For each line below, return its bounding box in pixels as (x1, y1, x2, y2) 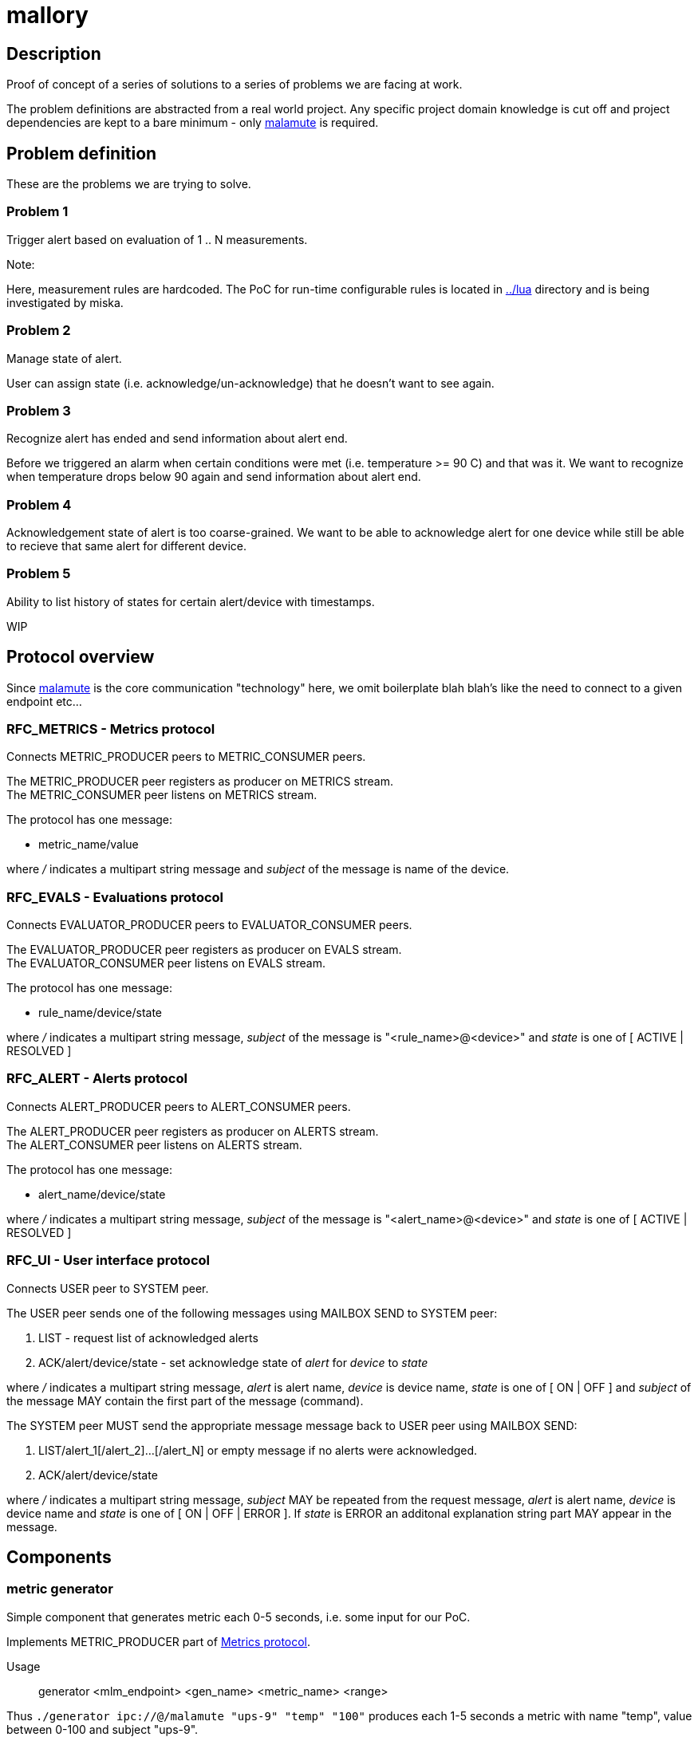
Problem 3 (6, 402, 71, 419)
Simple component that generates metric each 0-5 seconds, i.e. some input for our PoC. (6, 1609, 471, 1624)
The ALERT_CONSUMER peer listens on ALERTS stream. (6, 1137, 302, 1152)
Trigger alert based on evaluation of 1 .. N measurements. (6, 232, 308, 246)
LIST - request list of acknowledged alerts (38, 1330, 258, 1345)
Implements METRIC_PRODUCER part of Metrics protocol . (6, 1634, 311, 1648)
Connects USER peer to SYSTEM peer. (6, 1281, 209, 1295)
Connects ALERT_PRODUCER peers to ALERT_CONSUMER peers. (6, 1099, 351, 1113)
